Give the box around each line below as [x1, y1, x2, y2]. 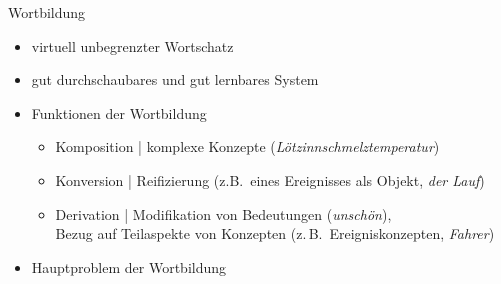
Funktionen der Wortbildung [31, 102, 207, 123]
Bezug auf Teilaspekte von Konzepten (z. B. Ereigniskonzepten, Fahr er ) [55, 223, 495, 244]
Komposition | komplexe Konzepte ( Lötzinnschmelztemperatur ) [55, 136, 440, 157]
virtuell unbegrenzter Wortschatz [31, 35, 234, 56]
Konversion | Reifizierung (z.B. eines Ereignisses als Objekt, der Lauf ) [55, 169, 485, 190]
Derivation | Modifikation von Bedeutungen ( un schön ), [55, 203, 392, 224]
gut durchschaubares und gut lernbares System [31, 69, 319, 90]
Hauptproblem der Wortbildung [31, 256, 227, 277]
